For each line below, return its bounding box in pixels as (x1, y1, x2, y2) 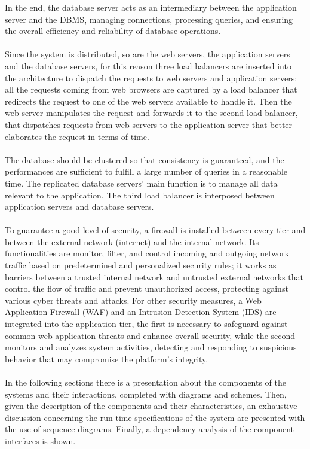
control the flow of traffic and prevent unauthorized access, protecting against (5, 282, 288, 295)
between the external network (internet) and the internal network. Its (5, 235, 259, 248)
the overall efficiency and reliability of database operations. (5, 25, 221, 37)
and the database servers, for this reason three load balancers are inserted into (5, 59, 291, 72)
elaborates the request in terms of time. (5, 130, 149, 142)
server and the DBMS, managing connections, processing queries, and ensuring (5, 13, 293, 25)
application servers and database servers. (5, 200, 154, 213)
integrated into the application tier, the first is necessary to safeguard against (5, 317, 288, 330)
